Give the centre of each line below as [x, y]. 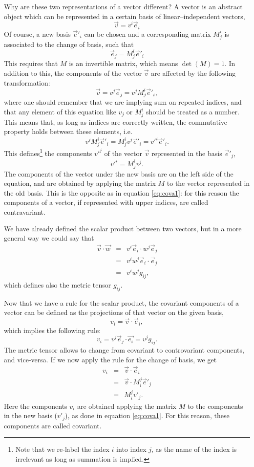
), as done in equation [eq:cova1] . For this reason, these [147, 415]
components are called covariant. [53, 425]
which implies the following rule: [53, 330]
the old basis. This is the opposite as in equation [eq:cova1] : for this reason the [122, 192]
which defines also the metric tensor [58, 285]
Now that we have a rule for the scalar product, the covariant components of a [121, 302]
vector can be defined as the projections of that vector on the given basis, [114, 312]
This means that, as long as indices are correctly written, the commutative [116, 122]
